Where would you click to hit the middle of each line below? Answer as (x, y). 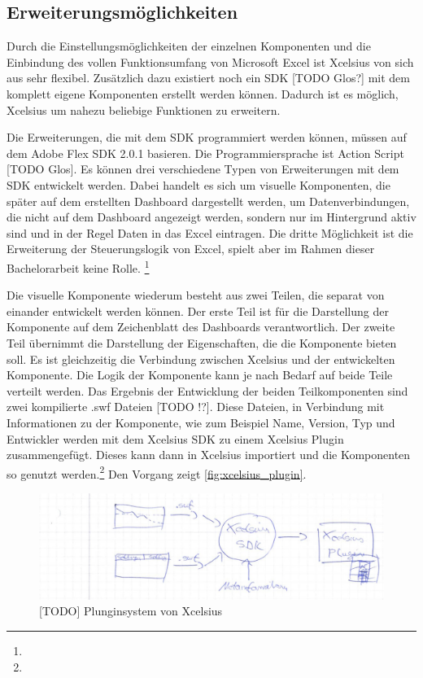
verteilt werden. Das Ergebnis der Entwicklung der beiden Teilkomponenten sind (207, 390)
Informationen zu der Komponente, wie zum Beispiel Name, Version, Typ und (201, 422)
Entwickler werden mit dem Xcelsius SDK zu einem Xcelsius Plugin (175, 438)
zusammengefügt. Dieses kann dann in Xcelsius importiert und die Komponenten (209, 455)
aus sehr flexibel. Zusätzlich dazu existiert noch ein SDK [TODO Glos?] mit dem (208, 78)
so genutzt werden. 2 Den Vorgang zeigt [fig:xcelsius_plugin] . (157, 472)
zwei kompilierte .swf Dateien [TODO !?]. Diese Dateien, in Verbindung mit (196, 407)
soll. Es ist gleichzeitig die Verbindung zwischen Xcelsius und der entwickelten (201, 359)
